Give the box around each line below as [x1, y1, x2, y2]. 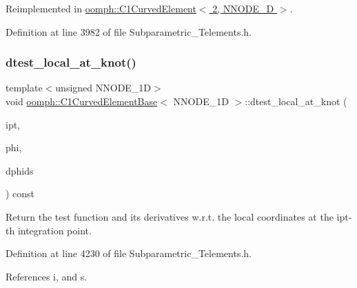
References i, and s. [6, 269, 88, 283]
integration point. [17, 223, 92, 237]
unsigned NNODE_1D [55, 80, 152, 95]
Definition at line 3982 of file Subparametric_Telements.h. [6, 24, 252, 38]
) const [6, 186, 35, 201]
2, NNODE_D [212, 1, 274, 15]
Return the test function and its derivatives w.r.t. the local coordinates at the [6, 209, 334, 223]
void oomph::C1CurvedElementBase [6, 94, 158, 108]
